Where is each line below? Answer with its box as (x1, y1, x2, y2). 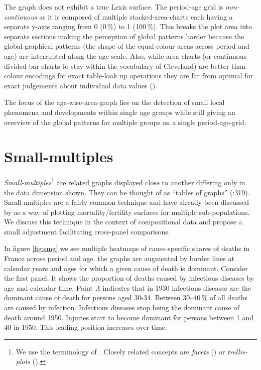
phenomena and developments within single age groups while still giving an (4, 106, 235, 117)
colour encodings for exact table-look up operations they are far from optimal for (4, 70, 253, 81)
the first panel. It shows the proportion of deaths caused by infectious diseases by (4, 273, 254, 283)
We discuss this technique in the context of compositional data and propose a (4, 216, 242, 227)
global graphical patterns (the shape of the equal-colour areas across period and (4, 41, 249, 51)
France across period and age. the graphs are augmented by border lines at (4, 253, 234, 264)
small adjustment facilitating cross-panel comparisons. (4, 226, 170, 236)
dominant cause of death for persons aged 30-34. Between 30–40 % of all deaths (4, 292, 248, 303)
